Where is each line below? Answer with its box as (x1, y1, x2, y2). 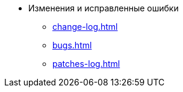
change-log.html (52, 22, 118, 32)
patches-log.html (52, 59, 120, 69)
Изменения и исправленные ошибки (28, 3, 179, 13)
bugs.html (52, 40, 92, 50)
